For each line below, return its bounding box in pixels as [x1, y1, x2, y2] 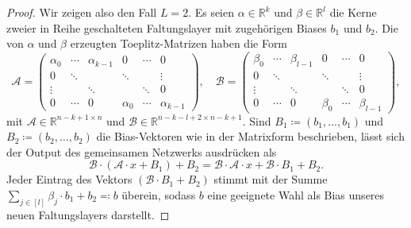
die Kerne [329, 4, 377, 20]
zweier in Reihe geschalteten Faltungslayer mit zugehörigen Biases [6, 19, 327, 36]
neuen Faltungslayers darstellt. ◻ [6, 206, 170, 222]
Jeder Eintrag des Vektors [6, 171, 133, 187]
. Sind [242, 112, 271, 129]
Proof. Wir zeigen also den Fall [6, 4, 157, 20]
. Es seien [188, 4, 235, 20]
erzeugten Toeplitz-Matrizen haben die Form [70, 35, 288, 52]
